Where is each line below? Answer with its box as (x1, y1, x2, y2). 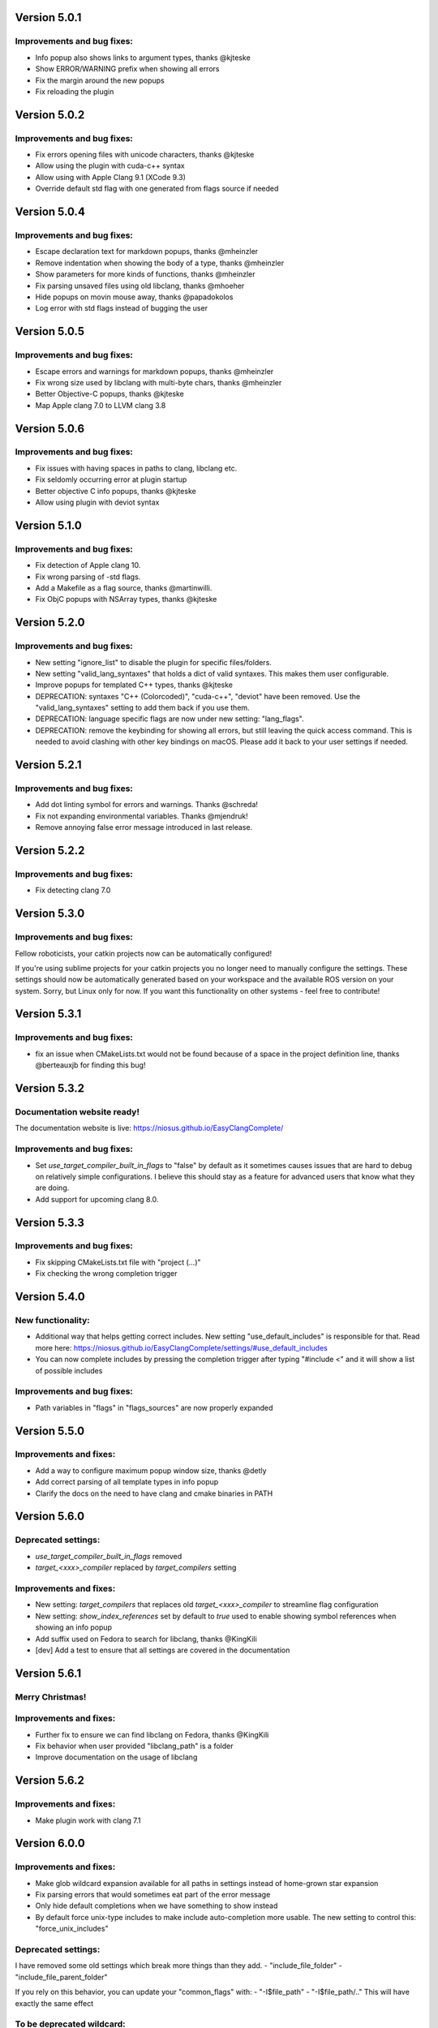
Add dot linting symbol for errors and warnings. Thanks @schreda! (35, 800, 259, 810)
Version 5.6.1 (15, 1666, 81, 1680)
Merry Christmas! (15, 1691, 87, 1703)
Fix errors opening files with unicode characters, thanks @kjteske (35, 150, 255, 160)
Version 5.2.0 (15, 616, 85, 629)
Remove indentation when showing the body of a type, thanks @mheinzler (35, 258, 284, 268)
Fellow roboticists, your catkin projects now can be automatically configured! (15, 948, 273, 958)
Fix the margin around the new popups (35, 75, 165, 85)
